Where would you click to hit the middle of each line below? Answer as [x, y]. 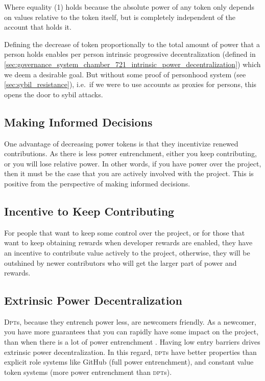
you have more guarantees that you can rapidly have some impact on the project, [131, 332]
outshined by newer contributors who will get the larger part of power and [121, 262]
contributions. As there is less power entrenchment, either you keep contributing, [130, 153]
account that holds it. [38, 27]
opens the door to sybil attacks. [54, 94]
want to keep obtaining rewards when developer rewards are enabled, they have [128, 242]
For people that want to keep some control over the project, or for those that [125, 232]
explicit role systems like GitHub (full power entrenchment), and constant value [129, 362]
